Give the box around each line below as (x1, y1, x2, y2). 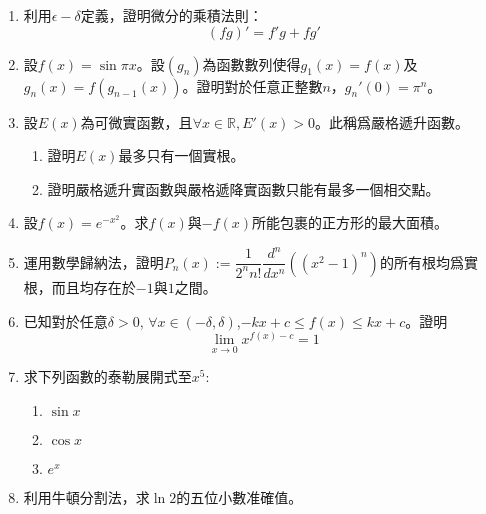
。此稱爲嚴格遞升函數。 (315, 111, 470, 132)
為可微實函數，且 (80, 111, 193, 132)
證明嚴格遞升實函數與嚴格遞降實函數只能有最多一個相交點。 (47, 178, 440, 199)
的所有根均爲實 (379, 251, 478, 272)
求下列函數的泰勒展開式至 (23, 366, 192, 387)
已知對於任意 (23, 310, 108, 331)
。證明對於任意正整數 (182, 75, 323, 96)
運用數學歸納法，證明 (23, 251, 164, 272)
